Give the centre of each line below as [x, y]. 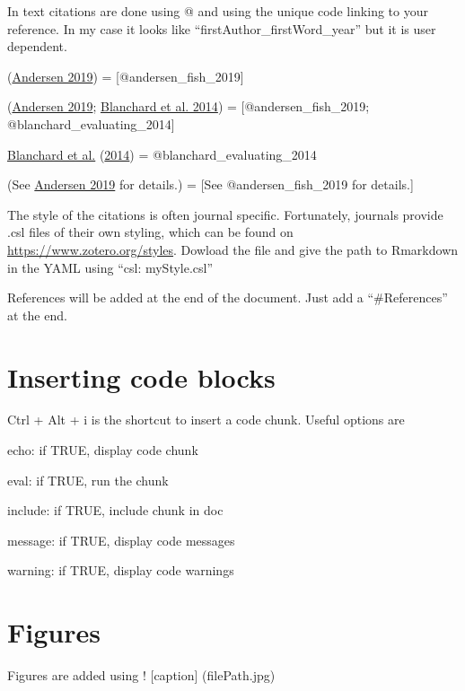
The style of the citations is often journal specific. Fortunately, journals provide [225, 214]
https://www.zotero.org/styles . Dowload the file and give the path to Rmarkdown [233, 249]
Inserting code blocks [141, 376]
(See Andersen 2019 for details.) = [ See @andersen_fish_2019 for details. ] [211, 184]
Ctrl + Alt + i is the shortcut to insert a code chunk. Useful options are [206, 420]
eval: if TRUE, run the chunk [88, 480]
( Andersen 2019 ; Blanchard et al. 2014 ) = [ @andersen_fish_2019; [189, 106]
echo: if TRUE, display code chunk [103, 450]
